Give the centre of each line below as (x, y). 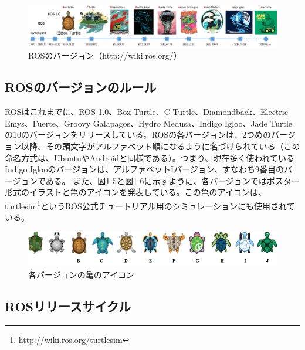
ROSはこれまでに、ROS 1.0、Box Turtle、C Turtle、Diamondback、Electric (146, 112)
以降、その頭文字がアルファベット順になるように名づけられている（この (160, 146)
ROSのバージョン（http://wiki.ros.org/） (105, 55)
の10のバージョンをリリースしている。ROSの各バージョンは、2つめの (138, 135)
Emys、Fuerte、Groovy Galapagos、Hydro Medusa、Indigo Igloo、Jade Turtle (149, 123)
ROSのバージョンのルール (81, 87)
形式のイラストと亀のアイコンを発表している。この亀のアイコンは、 (135, 192)
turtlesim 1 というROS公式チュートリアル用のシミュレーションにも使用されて (150, 205)
